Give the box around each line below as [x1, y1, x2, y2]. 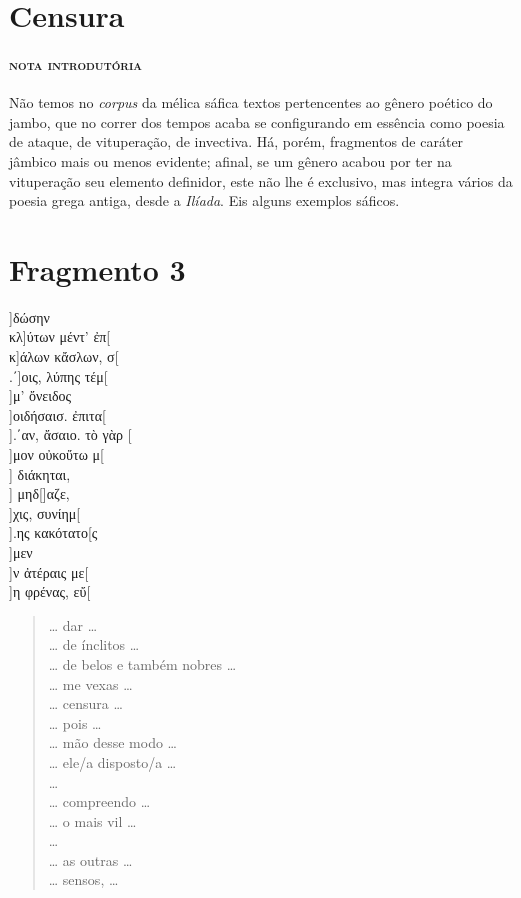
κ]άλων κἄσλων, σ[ [9, 346, 119, 367]
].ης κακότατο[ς [9, 522, 98, 543]
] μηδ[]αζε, [9, 483, 70, 504]
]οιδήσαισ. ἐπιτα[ [9, 404, 106, 425]
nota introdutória [9, 53, 143, 74]
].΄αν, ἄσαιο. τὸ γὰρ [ [9, 424, 132, 445]
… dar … [48, 614, 98, 635]
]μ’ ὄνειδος [9, 385, 72, 406]
